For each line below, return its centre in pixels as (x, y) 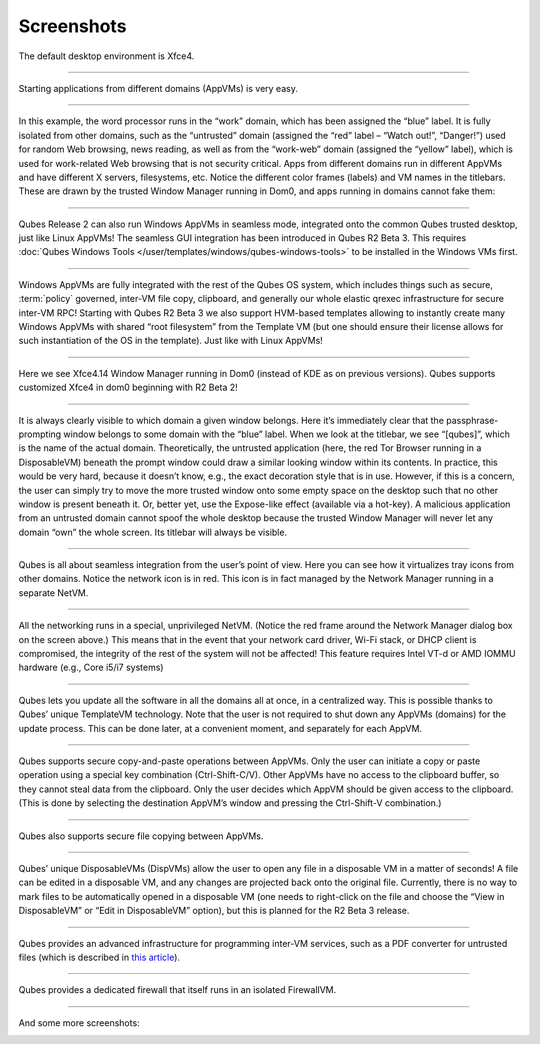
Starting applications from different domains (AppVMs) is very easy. (158, 88)
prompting (40, 434)
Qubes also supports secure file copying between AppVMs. (141, 836)
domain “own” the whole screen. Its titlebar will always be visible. (153, 532)
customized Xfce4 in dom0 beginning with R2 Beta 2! (128, 387)
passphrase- (472, 420)
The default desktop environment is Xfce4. (106, 56)
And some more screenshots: (79, 1022)
